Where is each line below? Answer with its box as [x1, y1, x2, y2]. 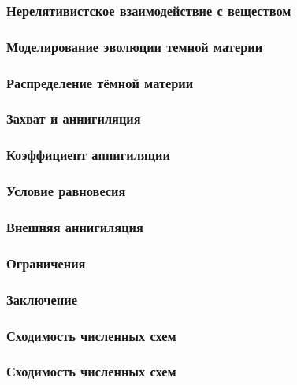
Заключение [6, 289, 77, 309]
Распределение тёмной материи [6, 72, 194, 92]
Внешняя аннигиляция [6, 217, 143, 236]
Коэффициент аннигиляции [6, 145, 170, 165]
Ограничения [6, 253, 86, 272]
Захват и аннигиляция [6, 109, 141, 128]
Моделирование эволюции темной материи [6, 36, 263, 56]
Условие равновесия [6, 181, 126, 201]
